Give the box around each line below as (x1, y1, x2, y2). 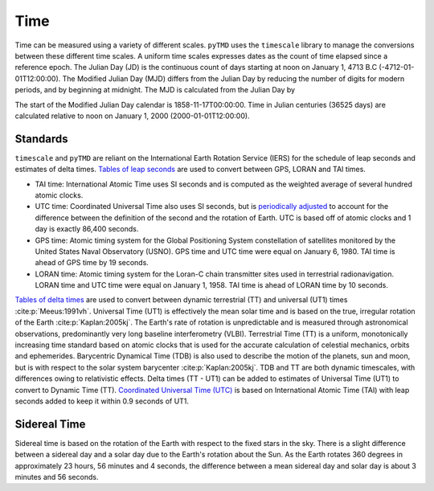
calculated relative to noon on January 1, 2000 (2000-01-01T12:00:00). (14, 111, 250, 121)
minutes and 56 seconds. (14, 473, 99, 482)
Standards (14, 132, 68, 145)
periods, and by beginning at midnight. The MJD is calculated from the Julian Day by (14, 85, 296, 95)
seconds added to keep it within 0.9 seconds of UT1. (14, 396, 189, 406)
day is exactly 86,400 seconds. (35, 224, 139, 234)
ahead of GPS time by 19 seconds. (35, 258, 149, 268)
